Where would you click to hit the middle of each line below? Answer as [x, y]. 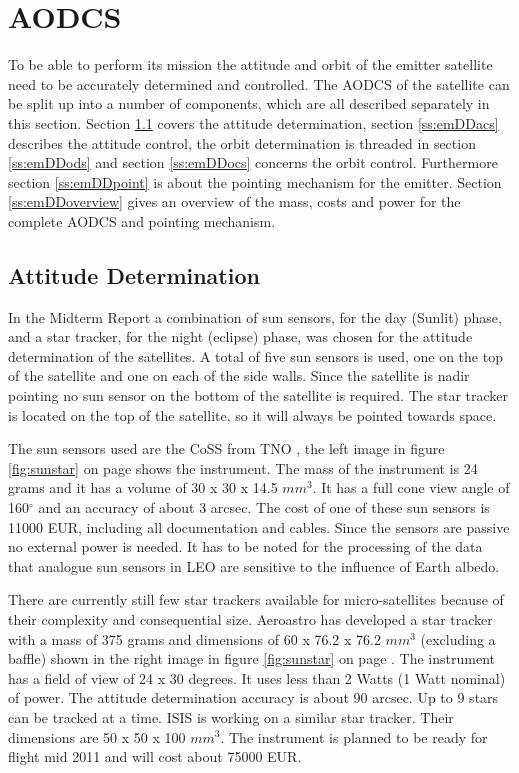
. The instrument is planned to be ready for [354, 736]
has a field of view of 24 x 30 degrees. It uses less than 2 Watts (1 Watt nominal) [257, 677]
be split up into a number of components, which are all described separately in [249, 103]
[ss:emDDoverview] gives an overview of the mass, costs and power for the [234, 201]
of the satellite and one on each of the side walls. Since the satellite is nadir [239, 375]
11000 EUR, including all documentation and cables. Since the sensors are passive [259, 526]
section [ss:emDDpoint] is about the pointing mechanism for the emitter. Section [255, 181]
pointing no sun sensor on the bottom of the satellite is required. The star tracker [258, 395]
